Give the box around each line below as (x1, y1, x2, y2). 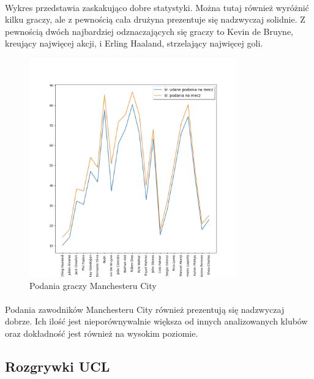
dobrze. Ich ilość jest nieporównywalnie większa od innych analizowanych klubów (5, 315, 308, 328)
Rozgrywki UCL (5, 356, 110, 375)
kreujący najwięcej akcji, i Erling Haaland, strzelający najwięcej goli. (5, 37, 263, 50)
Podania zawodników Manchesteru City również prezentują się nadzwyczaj (5, 302, 285, 315)
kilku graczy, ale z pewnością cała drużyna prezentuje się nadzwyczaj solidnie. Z (5, 13, 305, 26)
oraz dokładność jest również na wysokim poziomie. (5, 326, 198, 339)
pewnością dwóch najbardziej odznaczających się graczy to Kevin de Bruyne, (5, 24, 294, 37)
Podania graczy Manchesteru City (29, 279, 157, 291)
